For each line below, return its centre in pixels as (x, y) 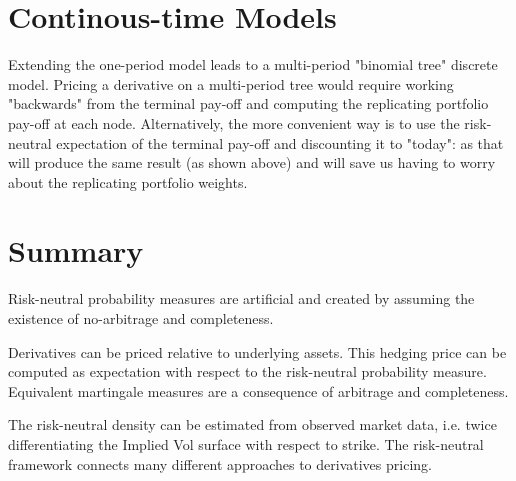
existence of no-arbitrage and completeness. (141, 318)
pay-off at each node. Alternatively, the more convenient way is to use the (234, 122)
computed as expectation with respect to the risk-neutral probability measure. (247, 371)
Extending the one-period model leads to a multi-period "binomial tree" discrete (253, 64)
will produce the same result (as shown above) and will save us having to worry (252, 162)
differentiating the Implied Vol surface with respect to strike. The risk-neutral (246, 443)
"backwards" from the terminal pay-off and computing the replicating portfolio (248, 103)
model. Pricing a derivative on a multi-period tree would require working (231, 83)
